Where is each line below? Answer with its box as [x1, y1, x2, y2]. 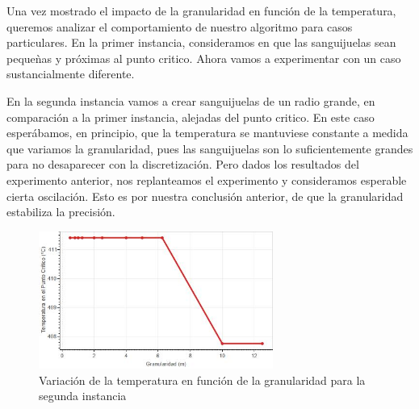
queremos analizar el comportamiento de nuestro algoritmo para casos [6, 18, 353, 35]
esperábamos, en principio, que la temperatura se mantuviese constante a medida [6, 124, 409, 141]
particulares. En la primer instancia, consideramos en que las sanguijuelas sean [6, 34, 396, 51]
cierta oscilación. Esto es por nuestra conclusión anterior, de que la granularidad [6, 187, 404, 204]
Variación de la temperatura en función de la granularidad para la [39, 371, 366, 388]
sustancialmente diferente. [6, 65, 135, 82]
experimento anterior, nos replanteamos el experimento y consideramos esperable [6, 171, 407, 188]
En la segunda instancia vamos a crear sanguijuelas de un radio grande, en [6, 92, 375, 109]
